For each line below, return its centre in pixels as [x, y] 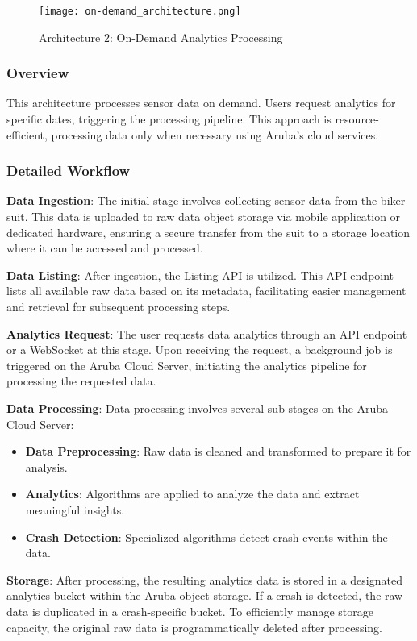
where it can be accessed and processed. [105, 248]
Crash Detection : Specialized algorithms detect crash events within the [206, 537]
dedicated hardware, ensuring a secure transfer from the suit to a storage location [208, 232]
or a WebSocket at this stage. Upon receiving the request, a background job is [200, 350]
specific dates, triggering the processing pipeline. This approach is [169, 119]
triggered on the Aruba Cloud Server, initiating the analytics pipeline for [187, 365]
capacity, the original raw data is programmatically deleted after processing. [194, 627]
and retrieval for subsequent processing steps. [119, 307]
